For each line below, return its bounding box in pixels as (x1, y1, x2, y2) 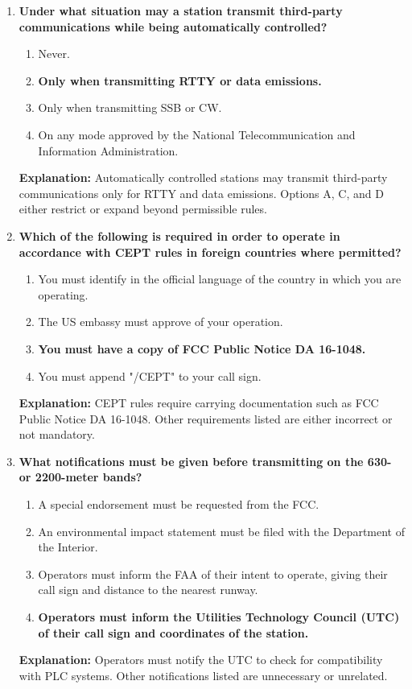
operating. (38, 286, 89, 303)
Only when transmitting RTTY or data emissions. (38, 72, 322, 89)
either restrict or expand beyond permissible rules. (19, 200, 267, 217)
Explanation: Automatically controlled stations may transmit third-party (19, 169, 388, 186)
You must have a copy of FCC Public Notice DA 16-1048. (38, 340, 366, 357)
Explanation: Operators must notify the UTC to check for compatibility (19, 651, 383, 668)
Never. (38, 45, 70, 62)
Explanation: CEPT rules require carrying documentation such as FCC (19, 394, 379, 411)
